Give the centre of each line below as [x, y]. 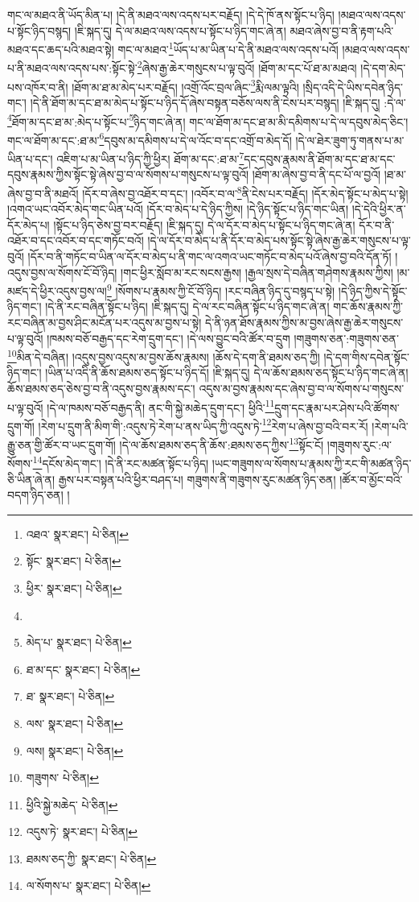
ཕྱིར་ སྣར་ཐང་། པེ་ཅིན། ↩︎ [74, 588]
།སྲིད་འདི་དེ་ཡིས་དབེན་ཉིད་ [353, 87]
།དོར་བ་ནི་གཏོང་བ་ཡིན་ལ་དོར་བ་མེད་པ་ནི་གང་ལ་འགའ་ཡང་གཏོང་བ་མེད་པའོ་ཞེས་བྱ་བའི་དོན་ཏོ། [209, 256]
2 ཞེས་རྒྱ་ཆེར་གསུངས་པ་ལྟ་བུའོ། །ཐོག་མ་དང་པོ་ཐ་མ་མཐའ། [247, 67]
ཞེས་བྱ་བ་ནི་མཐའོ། [43, 193]
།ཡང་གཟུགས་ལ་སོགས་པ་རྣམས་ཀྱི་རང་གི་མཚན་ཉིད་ [312, 463]
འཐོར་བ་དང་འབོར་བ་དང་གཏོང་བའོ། [76, 240]
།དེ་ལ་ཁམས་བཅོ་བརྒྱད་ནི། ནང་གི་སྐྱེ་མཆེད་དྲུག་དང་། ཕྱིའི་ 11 [161, 406]
